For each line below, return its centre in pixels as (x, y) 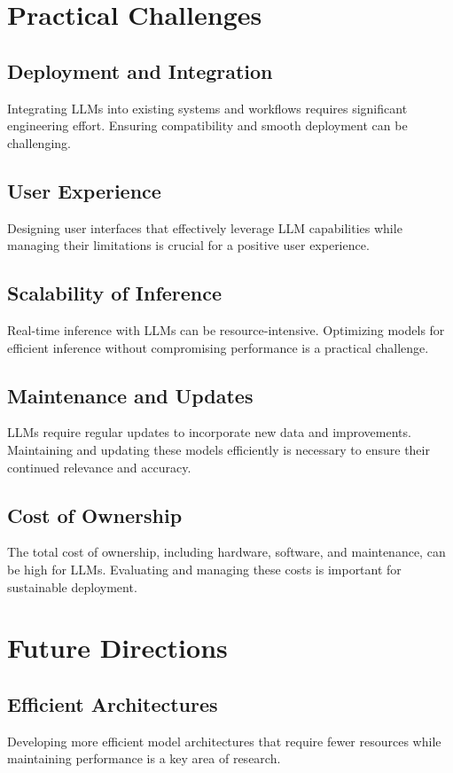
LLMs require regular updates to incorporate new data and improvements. (209, 432)
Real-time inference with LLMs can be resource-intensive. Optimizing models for (226, 329)
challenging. (39, 142)
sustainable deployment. (72, 586)
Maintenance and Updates (130, 395)
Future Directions (117, 648)
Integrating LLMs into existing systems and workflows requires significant (207, 108)
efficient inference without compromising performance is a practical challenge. (218, 347)
